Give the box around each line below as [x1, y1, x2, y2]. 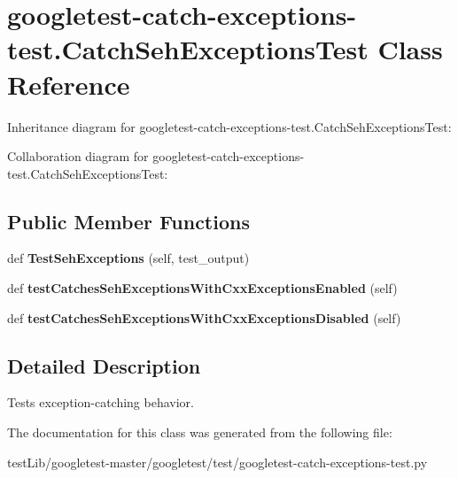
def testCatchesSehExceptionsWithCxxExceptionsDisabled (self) [7, 308, 401, 327]
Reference [7, 66, 130, 102]
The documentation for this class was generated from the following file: [7, 423, 392, 442]
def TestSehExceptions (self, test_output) [7, 249, 250, 267]
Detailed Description [7, 351, 201, 379]
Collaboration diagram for [7, 147, 149, 166]
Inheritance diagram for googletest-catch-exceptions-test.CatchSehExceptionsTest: [7, 117, 452, 135]
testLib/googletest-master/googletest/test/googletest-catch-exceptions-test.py [7, 452, 428, 471]
